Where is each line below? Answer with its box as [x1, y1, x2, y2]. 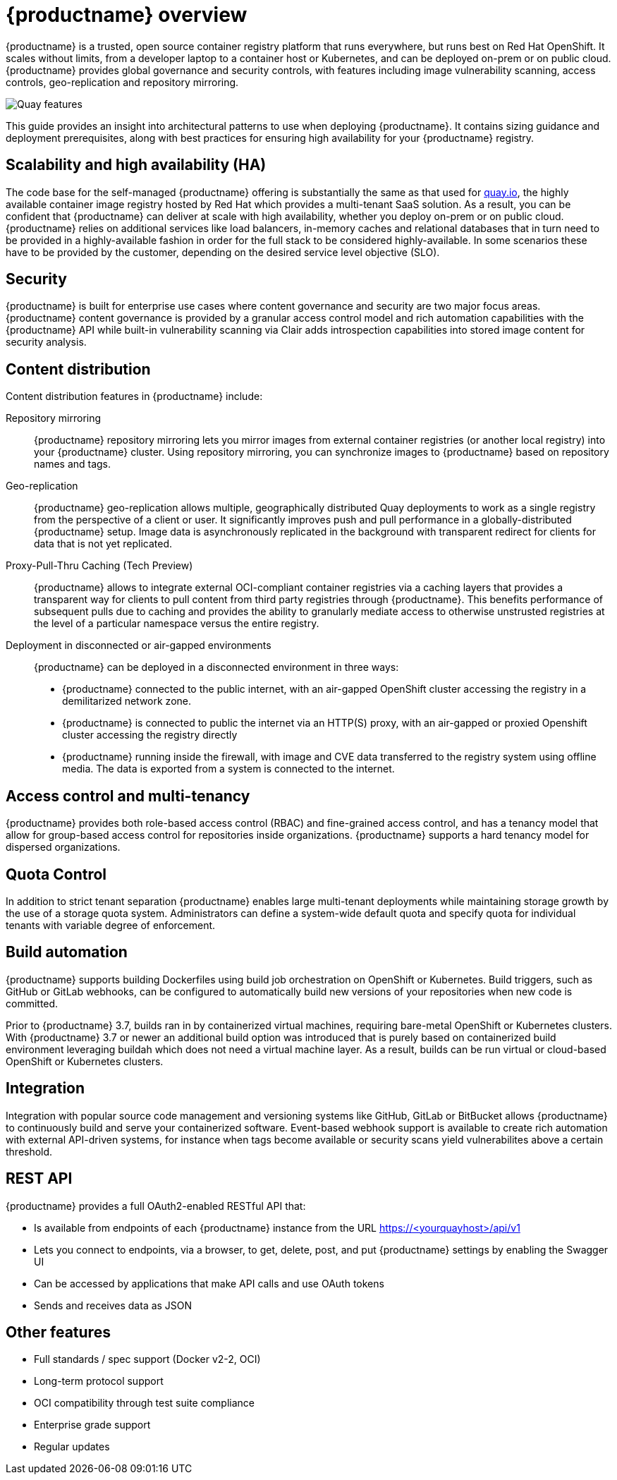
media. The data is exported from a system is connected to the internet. [62, 763, 395, 775]
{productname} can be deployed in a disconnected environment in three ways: [34, 661, 399, 674]
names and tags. [34, 458, 111, 471]
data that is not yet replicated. [34, 538, 173, 550]
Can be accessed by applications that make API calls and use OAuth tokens [34, 1277, 384, 1290]
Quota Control [6, 865, 107, 883]
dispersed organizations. [6, 841, 121, 854]
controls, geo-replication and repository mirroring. [6, 75, 239, 88]
